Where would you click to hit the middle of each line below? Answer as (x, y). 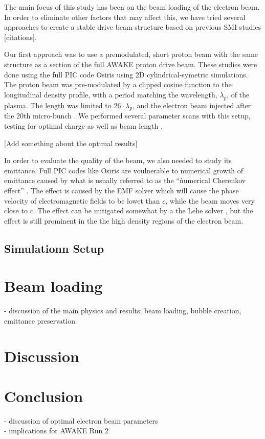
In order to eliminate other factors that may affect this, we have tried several (125, 17)
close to (16, 211)
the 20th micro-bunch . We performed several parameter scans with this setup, (127, 116)
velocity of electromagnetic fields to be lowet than (82, 200)
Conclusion (44, 396)
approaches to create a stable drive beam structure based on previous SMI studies (133, 27)
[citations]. (20, 37)
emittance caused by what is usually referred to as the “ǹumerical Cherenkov (125, 180)
